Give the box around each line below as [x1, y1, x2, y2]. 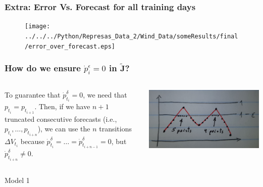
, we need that [83, 89, 127, 100]
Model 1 [5, 174, 30, 185]
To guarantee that [5, 89, 61, 100]
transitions [99, 123, 132, 134]
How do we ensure [5, 62, 81, 74]
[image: [25, 23, 50, 30]
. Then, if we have [34, 101, 90, 112]
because [20, 135, 44, 146]
